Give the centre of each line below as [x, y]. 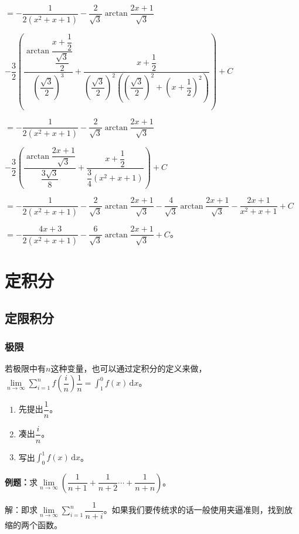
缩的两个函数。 [33, 524]
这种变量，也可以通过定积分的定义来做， [129, 368]
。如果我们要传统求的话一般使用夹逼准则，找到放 [198, 510]
